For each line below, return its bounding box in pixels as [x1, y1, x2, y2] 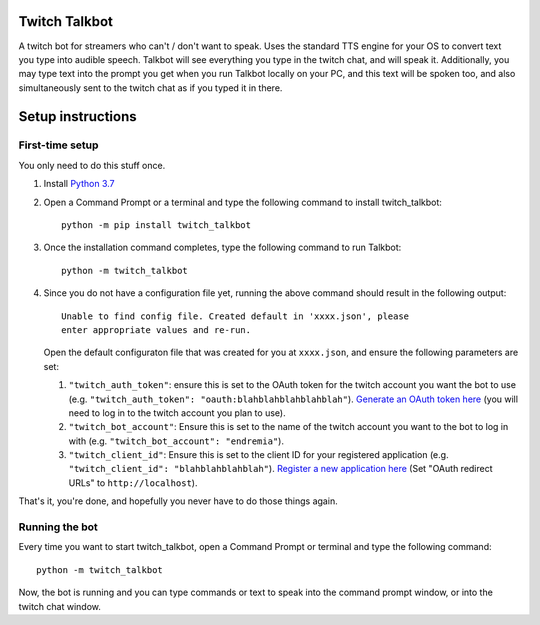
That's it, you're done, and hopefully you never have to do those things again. [18, 495, 339, 507]
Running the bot [18, 520, 99, 534]
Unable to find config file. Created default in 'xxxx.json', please [61, 310, 410, 322]
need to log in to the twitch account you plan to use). [68, 406, 286, 419]
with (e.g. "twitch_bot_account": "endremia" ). [68, 435, 285, 447]
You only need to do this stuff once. [18, 159, 166, 171]
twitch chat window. [18, 600, 102, 612]
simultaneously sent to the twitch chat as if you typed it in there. [18, 81, 283, 94]
